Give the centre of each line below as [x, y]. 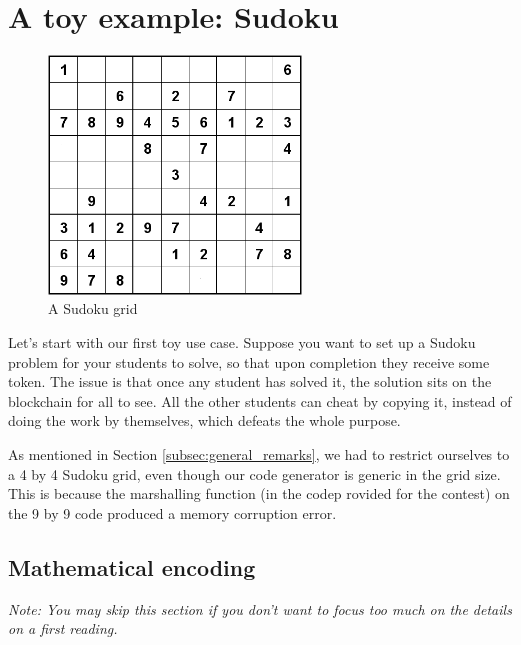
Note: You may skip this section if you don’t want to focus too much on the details [260, 608]
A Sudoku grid [93, 308]
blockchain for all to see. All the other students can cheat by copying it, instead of [260, 400]
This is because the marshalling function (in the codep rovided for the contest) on [259, 493]
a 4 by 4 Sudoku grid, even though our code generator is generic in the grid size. [254, 473]
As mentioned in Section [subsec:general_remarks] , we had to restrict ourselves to [259, 453]
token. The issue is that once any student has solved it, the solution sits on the [250, 381]
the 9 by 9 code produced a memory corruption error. [172, 512]
